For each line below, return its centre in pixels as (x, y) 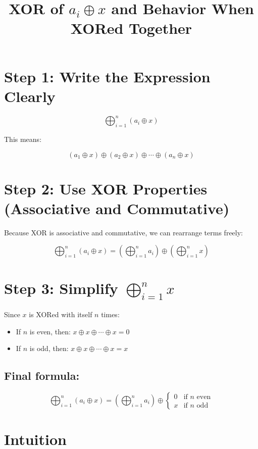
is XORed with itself (61, 314)
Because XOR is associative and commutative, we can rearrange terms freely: (123, 232)
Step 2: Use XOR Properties (106, 188)
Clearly (30, 96)
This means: (23, 139)
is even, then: (50, 331)
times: (110, 314)
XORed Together (131, 28)
